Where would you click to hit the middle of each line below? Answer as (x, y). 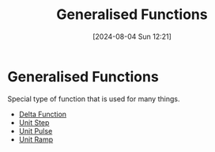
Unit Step (34, 122)
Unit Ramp (36, 139)
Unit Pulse (36, 131)
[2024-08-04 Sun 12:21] (132, 36)
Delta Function (43, 114)
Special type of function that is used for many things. (94, 99)
